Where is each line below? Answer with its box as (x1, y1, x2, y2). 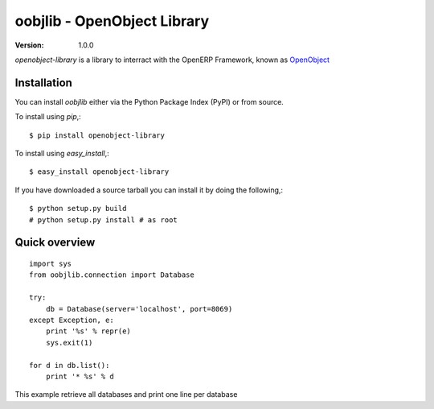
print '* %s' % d (45, 371, 114, 381)
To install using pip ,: (14, 112, 82, 122)
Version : (14, 40, 44, 50)
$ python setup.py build (29, 204, 127, 213)
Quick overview (14, 236, 96, 250)
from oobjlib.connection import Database (29, 271, 194, 279)
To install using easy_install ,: (14, 149, 110, 159)
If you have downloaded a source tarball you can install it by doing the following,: (14, 185, 284, 195)
